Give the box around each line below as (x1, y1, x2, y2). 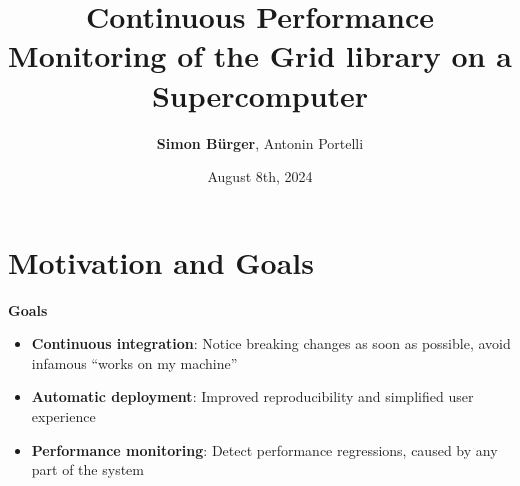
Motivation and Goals (8, 241, 315, 282)
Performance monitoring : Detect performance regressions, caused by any (31, 439, 498, 460)
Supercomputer (151, 74, 369, 115)
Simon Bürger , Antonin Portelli (156, 132, 364, 153)
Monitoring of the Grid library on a (8, 35, 512, 76)
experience (31, 406, 96, 426)
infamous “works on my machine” (31, 352, 238, 373)
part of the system (31, 459, 144, 480)
